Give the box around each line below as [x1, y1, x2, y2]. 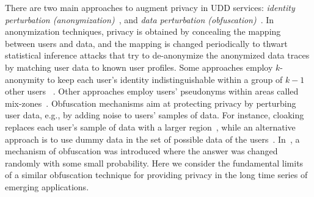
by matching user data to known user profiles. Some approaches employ [5, 60, 273, 73]
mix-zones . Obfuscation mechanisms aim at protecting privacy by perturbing [5, 96, 296, 109]
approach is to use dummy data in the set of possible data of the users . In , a [5, 132, 300, 145]
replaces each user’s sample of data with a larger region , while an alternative [5, 120, 296, 133]
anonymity [5, 73, 45, 85]
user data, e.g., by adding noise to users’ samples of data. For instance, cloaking [5, 109, 304, 121]
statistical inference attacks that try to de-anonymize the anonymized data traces [5, 49, 310, 62]
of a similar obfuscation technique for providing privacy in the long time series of [5, 168, 308, 181]
